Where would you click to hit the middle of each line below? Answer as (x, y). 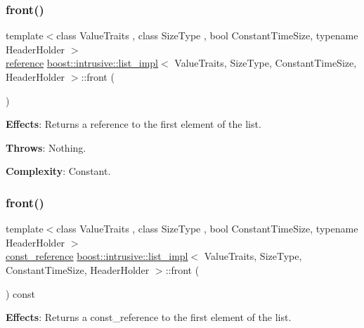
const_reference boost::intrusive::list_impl (97, 256)
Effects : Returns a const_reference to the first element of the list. (149, 317)
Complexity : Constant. (58, 171)
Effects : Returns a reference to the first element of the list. (134, 124)
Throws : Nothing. (46, 147)
